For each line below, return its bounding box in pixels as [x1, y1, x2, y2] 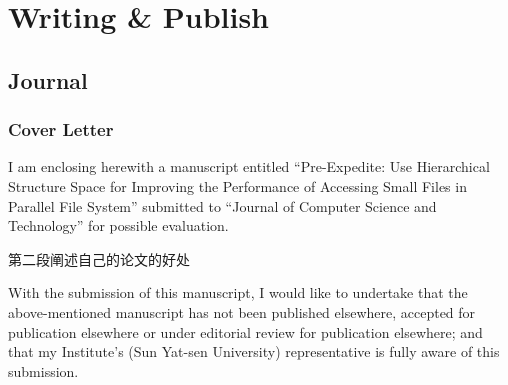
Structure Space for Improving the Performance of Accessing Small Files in [8, 175, 467, 196]
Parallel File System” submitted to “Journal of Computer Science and [8, 195, 437, 216]
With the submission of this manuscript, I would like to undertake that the [8, 282, 468, 303]
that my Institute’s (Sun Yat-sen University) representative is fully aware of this [8, 341, 500, 362]
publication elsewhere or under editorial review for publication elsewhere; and [8, 321, 483, 342]
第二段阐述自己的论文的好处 [8, 248, 190, 269]
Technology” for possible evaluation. [8, 215, 229, 236]
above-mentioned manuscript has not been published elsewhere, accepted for [8, 301, 476, 322]
